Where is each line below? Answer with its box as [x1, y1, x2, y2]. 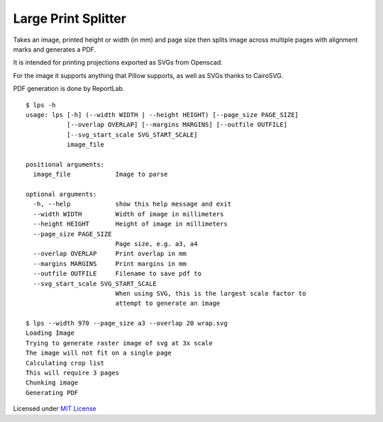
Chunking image [26, 379, 79, 387]
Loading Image [26, 329, 74, 337]
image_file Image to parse [33, 170, 168, 179]
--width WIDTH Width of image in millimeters [33, 210, 224, 218]
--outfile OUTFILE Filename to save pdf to [33, 270, 202, 278]
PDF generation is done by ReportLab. [13, 84, 125, 93]
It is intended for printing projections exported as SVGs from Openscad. [13, 58, 223, 67]
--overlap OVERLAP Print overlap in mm [33, 250, 187, 258]
